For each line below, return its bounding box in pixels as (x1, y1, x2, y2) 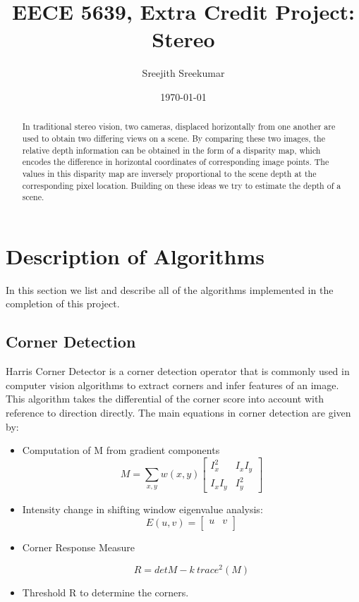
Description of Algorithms (6, 241, 264, 270)
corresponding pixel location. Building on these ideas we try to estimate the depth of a (22, 179, 341, 191)
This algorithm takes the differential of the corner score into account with (6, 391, 324, 406)
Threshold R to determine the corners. (22, 585, 189, 600)
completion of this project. (6, 296, 120, 311)
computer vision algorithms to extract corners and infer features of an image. (6, 377, 339, 392)
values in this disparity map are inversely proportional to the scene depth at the (22, 167, 317, 179)
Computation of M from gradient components (22, 443, 220, 457)
